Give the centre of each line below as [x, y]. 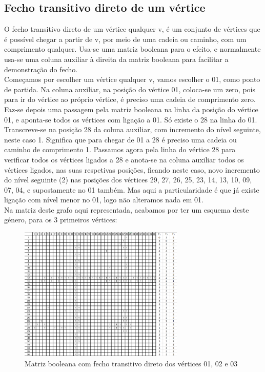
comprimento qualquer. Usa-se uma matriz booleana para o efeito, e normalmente [132, 49]
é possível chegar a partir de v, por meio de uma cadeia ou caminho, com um [125, 39]
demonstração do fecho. [41, 69]
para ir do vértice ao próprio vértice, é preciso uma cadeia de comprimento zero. [130, 99]
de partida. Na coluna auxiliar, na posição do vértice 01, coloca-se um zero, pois [130, 89]
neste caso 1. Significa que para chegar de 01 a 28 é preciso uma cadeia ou [120, 139]
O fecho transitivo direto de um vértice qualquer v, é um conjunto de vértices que [132, 29]
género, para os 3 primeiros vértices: [61, 220]
